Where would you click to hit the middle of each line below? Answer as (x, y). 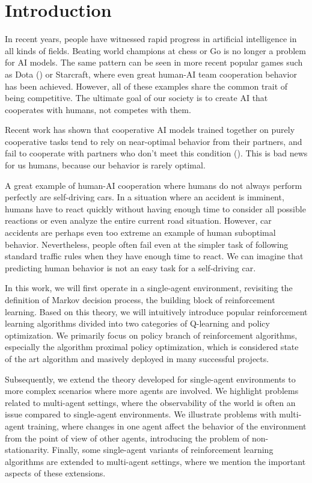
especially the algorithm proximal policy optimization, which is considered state (152, 347)
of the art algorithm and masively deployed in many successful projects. (137, 358)
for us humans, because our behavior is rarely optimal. (105, 165)
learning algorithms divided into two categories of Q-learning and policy (137, 323)
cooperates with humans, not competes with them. (98, 109)
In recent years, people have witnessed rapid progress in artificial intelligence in (151, 39)
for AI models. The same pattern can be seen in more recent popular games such (154, 62)
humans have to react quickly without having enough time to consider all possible (155, 208)
